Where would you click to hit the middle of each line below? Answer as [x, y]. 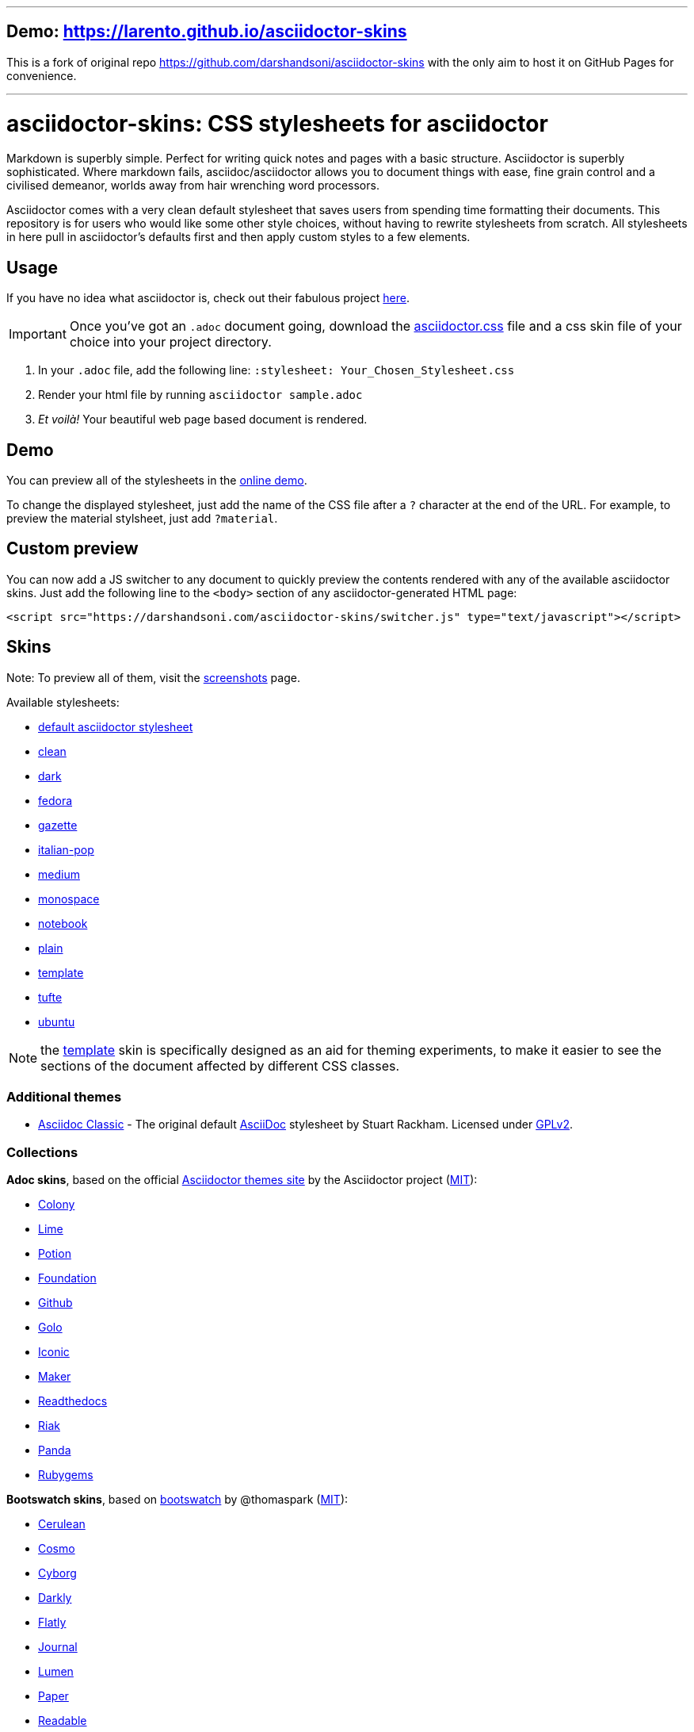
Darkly [55, 1598]
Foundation [67, 1278]
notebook [63, 923]
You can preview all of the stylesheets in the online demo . [157, 481]
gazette [58, 825]
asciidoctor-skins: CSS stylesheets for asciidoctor [277, 123]
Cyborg [57, 1573]
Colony [57, 1205]
